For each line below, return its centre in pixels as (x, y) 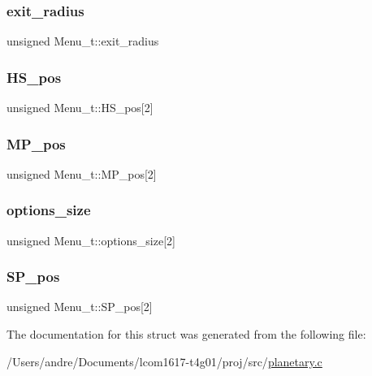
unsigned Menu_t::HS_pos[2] (80, 108)
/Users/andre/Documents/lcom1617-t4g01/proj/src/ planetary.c (164, 361)
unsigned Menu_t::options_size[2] (91, 240)
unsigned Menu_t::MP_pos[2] (82, 173)
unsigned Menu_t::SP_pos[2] (80, 307)
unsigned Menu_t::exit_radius (83, 41)
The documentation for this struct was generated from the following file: (186, 334)
